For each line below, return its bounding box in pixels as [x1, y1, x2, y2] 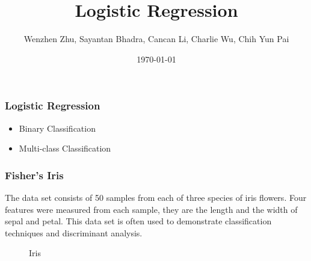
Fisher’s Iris [5, 167, 64, 182]
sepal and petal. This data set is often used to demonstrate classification [5, 215, 272, 227]
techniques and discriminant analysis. [5, 226, 143, 239]
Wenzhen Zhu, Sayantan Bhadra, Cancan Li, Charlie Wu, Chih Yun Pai [23, 32, 289, 45]
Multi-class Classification [19, 142, 111, 155]
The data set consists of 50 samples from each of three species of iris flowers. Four [5, 191, 307, 204]
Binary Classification [19, 121, 96, 134]
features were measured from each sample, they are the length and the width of [5, 203, 298, 215]
